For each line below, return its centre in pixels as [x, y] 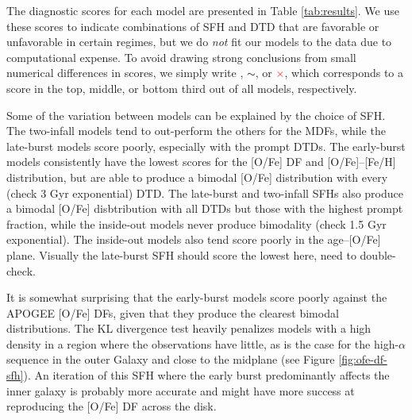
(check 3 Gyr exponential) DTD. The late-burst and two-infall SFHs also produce [205, 193]
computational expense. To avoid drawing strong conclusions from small [181, 57]
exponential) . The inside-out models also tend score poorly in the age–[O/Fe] [194, 239]
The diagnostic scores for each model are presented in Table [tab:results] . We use [203, 10]
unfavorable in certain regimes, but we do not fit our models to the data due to [199, 42]
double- [378, 254]
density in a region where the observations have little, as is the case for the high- [203, 343]
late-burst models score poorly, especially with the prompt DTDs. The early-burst [206, 146]
